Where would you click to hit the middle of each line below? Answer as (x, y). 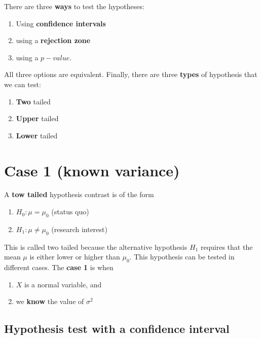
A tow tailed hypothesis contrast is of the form (79, 194)
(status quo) (70, 212)
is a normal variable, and (63, 284)
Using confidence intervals (61, 23)
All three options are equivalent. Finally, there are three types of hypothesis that (131, 74)
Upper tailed (37, 118)
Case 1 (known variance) (92, 170)
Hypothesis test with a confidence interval (117, 329)
